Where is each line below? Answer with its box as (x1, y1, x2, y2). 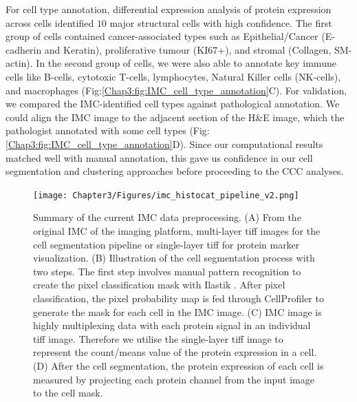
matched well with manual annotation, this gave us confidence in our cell (6, 150, 313, 165)
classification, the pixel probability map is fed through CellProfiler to (33, 290, 324, 305)
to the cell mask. (33, 385, 103, 400)
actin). (6, 56, 33, 70)
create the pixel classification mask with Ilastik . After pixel (33, 277, 285, 292)
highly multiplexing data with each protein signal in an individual (33, 318, 311, 332)
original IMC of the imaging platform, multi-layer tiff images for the (33, 223, 321, 237)
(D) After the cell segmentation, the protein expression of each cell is (33, 358, 324, 372)
